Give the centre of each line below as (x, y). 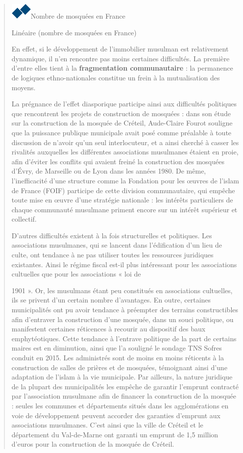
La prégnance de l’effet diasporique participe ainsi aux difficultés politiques (124, 104)
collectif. (24, 219)
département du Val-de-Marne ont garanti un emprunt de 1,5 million (115, 434)
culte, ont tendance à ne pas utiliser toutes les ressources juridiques (112, 255)
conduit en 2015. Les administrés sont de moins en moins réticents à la (118, 357)
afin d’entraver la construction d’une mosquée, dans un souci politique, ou (122, 319)
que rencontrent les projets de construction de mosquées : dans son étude (121, 113)
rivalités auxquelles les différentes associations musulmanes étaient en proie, (125, 152)
